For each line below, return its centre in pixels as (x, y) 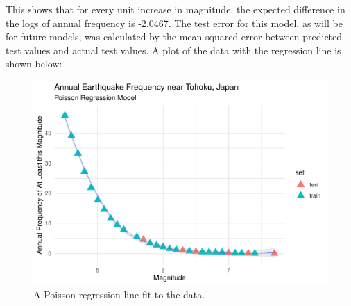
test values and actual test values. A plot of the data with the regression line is (173, 50)
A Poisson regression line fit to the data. (119, 295)
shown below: (34, 64)
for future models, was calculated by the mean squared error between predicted (174, 37)
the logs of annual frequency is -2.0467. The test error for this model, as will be (174, 23)
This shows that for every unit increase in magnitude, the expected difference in (175, 9)
